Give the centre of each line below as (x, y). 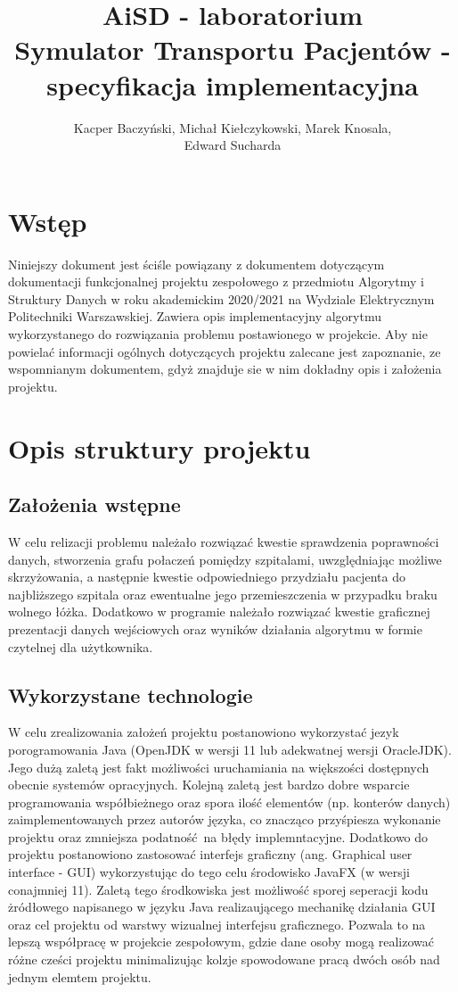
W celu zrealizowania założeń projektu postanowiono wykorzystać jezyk (204, 732)
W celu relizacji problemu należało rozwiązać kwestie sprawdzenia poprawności (224, 541)
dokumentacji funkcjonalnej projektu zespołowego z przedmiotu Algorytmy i (216, 281)
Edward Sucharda (233, 145)
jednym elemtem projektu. (80, 976)
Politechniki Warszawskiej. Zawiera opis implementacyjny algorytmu (195, 316)
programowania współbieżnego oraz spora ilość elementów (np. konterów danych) (229, 802)
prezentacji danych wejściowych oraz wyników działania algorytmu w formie (215, 628)
